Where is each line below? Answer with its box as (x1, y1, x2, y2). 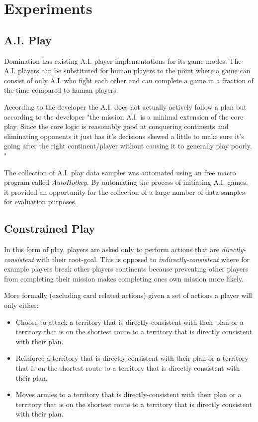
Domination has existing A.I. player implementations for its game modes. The (4, 55, 242, 66)
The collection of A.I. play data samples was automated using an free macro (4, 167, 236, 177)
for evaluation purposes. (4, 196, 77, 207)
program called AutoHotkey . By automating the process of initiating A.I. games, (4, 177, 248, 187)
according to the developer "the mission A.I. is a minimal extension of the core (4, 111, 244, 122)
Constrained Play (4, 221, 95, 236)
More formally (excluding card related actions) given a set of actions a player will (4, 290, 252, 300)
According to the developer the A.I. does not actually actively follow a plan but (4, 101, 247, 112)
